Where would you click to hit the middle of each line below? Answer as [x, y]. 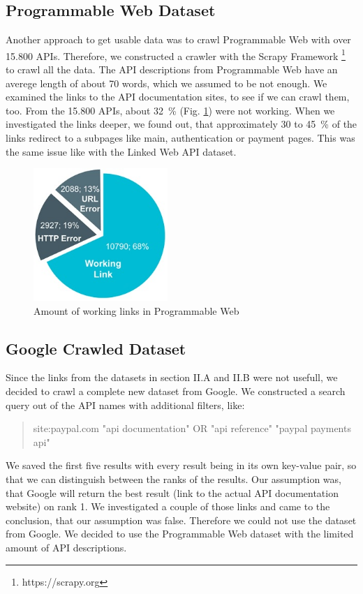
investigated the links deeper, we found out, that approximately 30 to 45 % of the [181, 124]
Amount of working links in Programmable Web [136, 310]
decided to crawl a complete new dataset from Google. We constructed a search [176, 391]
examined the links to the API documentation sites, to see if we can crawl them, [178, 97]
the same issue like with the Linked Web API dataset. [121, 151]
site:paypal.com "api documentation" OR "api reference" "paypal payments [192, 428]
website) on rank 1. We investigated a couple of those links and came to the [168, 506]
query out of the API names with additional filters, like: [125, 404]
